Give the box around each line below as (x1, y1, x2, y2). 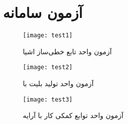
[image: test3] (23, 96, 73, 103)
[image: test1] (23, 32, 73, 39)
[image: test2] (23, 64, 73, 71)
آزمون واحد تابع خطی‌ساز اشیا (23, 46, 112, 56)
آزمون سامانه (3, 2, 83, 22)
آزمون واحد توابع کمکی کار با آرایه (23, 110, 124, 121)
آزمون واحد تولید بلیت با (23, 78, 94, 89)
